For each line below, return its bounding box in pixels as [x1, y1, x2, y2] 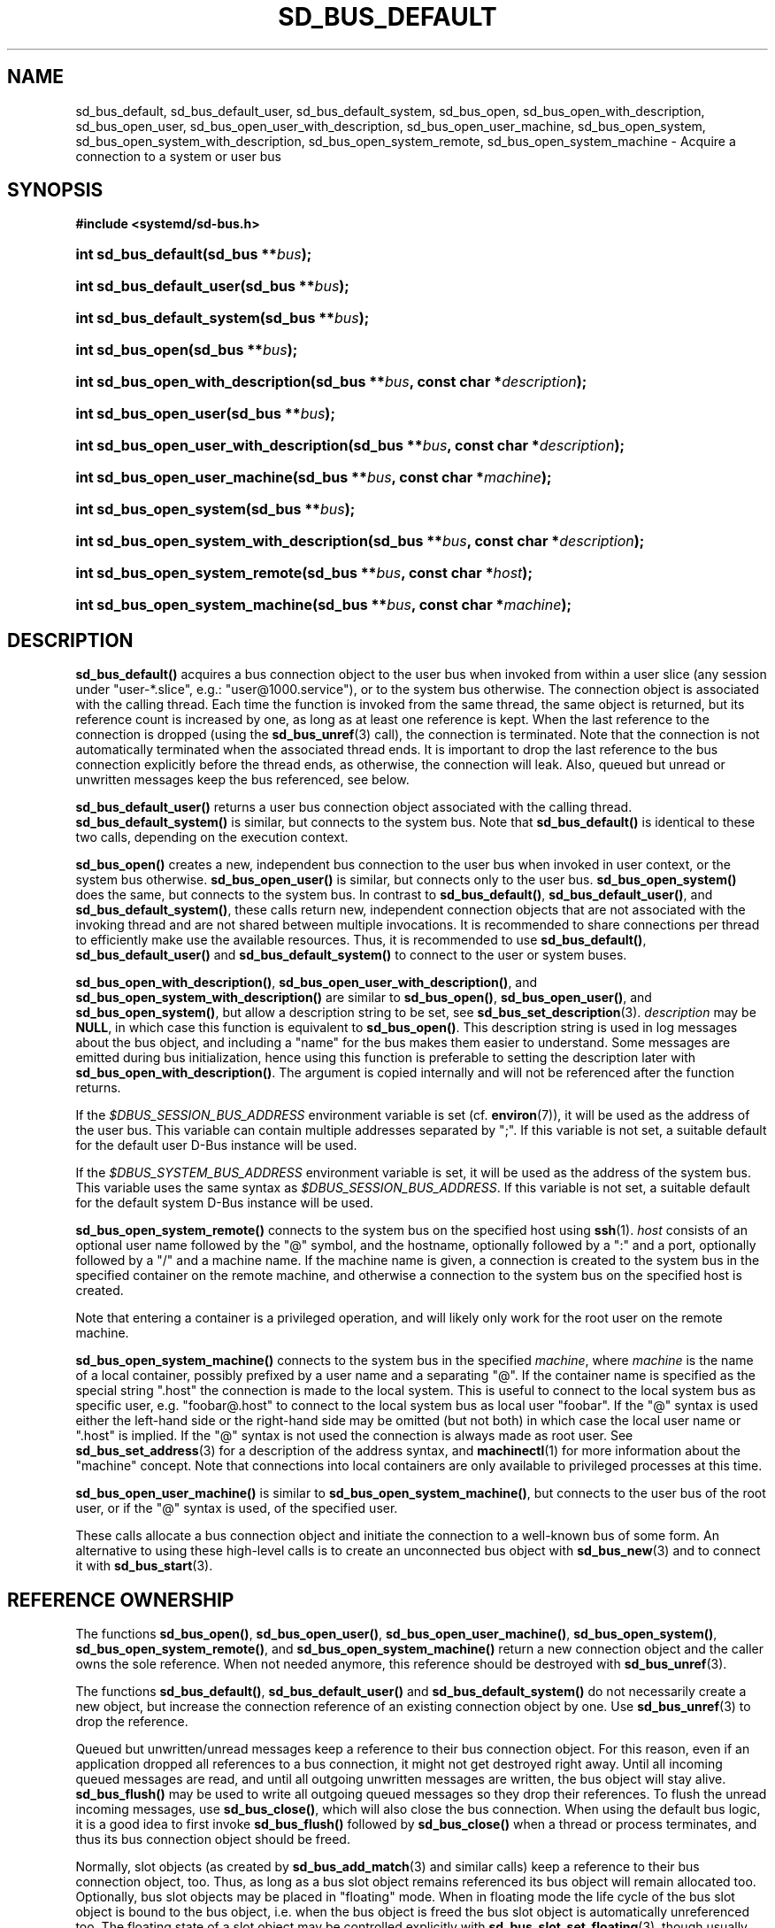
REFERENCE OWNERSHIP [7, 1588, 234, 1611]
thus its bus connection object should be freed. [75, 1832, 350, 1847]
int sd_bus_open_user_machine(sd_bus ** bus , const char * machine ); [75, 468, 552, 487]
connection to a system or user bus [75, 148, 281, 164]
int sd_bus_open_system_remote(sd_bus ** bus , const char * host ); [75, 564, 533, 582]
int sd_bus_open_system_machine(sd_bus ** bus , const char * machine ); [75, 596, 572, 614]
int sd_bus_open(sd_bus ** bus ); [75, 341, 298, 359]
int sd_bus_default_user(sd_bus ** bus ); [75, 277, 349, 296]
